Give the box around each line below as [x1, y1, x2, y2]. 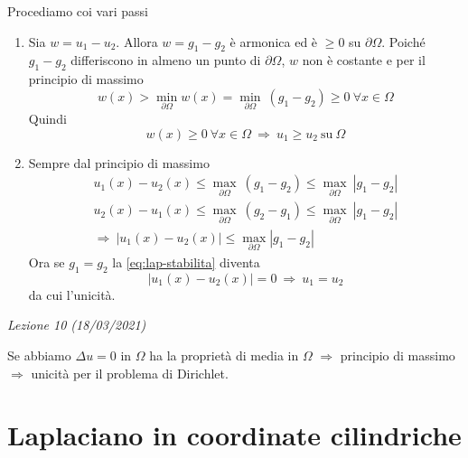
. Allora [116, 32, 158, 51]
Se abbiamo [7, 345, 71, 364]
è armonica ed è [229, 32, 318, 51]
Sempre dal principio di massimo [28, 153, 210, 172]
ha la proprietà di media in [149, 345, 299, 364]
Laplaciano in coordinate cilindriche [7, 416, 462, 453]
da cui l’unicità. [28, 285, 116, 304]
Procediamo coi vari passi [7, 2, 148, 20]
